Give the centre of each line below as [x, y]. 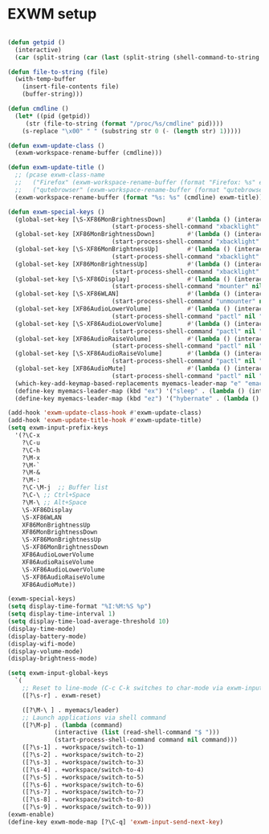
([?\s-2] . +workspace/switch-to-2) [84, 755]
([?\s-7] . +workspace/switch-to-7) [84, 792]
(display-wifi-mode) [42, 644]
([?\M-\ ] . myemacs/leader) [71, 710]
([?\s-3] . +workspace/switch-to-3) [84, 762]
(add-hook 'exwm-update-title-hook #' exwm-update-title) [105, 421]
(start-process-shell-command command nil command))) [146, 740]
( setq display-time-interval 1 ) [61, 614]
